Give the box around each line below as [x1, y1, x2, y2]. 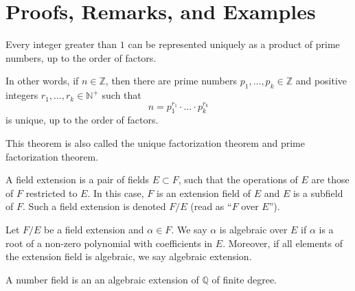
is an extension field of [156, 185, 251, 200]
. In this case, [87, 185, 144, 200]
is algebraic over [219, 222, 288, 236]
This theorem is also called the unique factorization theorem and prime [5, 135, 305, 150]
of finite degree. [211, 272, 277, 286]
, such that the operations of [178, 172, 298, 187]
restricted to [25, 185, 78, 200]
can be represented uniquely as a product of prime [128, 37, 340, 51]
